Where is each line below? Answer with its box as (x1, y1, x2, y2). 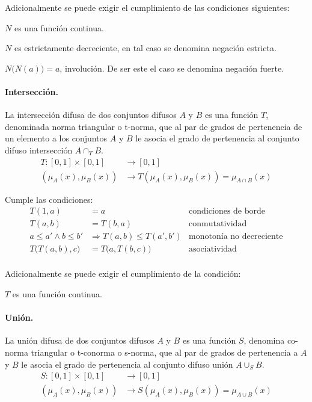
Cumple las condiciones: (5, 193, 93, 205)
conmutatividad (189, 220, 247, 229)
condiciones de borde (189, 207, 265, 216)
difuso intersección (5, 143, 73, 156)
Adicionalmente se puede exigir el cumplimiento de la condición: (5, 267, 241, 280)
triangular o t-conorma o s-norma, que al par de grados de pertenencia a (31, 345, 298, 358)
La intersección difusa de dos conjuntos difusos (5, 108, 177, 121)
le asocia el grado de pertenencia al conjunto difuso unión (21, 357, 233, 370)
